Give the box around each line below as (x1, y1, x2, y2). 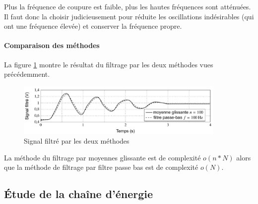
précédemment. (4, 69, 50, 79)
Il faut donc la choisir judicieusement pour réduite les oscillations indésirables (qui (4, 11, 254, 21)
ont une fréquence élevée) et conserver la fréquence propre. (4, 21, 182, 31)
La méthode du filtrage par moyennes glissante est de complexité (4, 152, 201, 162)
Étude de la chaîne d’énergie (4, 186, 153, 202)
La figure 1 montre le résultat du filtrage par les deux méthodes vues (4, 59, 213, 69)
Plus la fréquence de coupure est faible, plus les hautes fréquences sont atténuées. (4, 1, 251, 11)
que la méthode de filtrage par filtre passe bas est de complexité (4, 162, 198, 172)
